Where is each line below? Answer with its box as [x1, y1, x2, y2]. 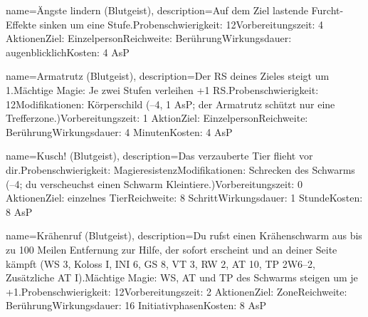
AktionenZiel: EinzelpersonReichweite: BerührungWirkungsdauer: [6, 31, 292, 46]
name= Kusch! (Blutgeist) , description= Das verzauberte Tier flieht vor [6, 148, 313, 163]
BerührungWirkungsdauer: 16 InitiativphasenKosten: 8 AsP [6, 298, 267, 313]
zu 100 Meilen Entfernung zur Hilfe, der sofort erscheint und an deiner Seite [6, 241, 337, 256]
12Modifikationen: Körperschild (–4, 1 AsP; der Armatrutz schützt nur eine [6, 96, 335, 111]
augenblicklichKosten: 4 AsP [6, 44, 130, 59]
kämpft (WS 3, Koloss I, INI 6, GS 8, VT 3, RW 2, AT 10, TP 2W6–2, [6, 256, 316, 271]
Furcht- [311, 3, 344, 17]
